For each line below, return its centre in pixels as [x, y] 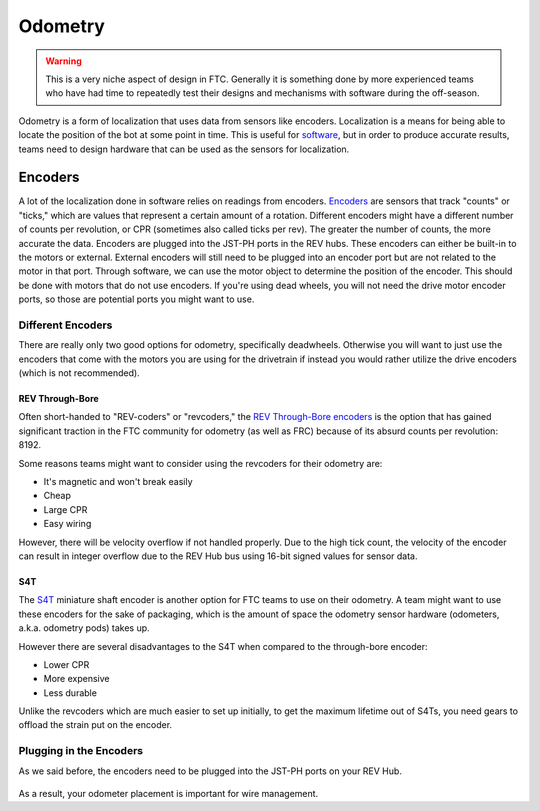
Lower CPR [66, 664]
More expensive [76, 679]
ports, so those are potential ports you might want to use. [136, 299]
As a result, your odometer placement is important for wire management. [168, 794]
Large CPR [65, 509]
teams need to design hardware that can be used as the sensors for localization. [184, 149]
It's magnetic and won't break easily [118, 482]
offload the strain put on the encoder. [95, 725]
